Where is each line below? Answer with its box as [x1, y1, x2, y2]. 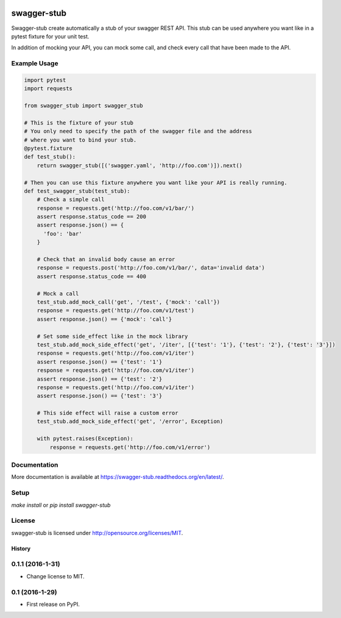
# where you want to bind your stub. [24, 136, 137, 143]
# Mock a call [37, 290, 79, 297]
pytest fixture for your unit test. [11, 32, 90, 40]
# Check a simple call [37, 196, 105, 203]
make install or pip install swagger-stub [11, 501, 111, 509]
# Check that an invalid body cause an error [37, 256, 175, 263]
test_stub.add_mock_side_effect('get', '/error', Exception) [37, 418, 223, 425]
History [11, 545, 31, 552]
